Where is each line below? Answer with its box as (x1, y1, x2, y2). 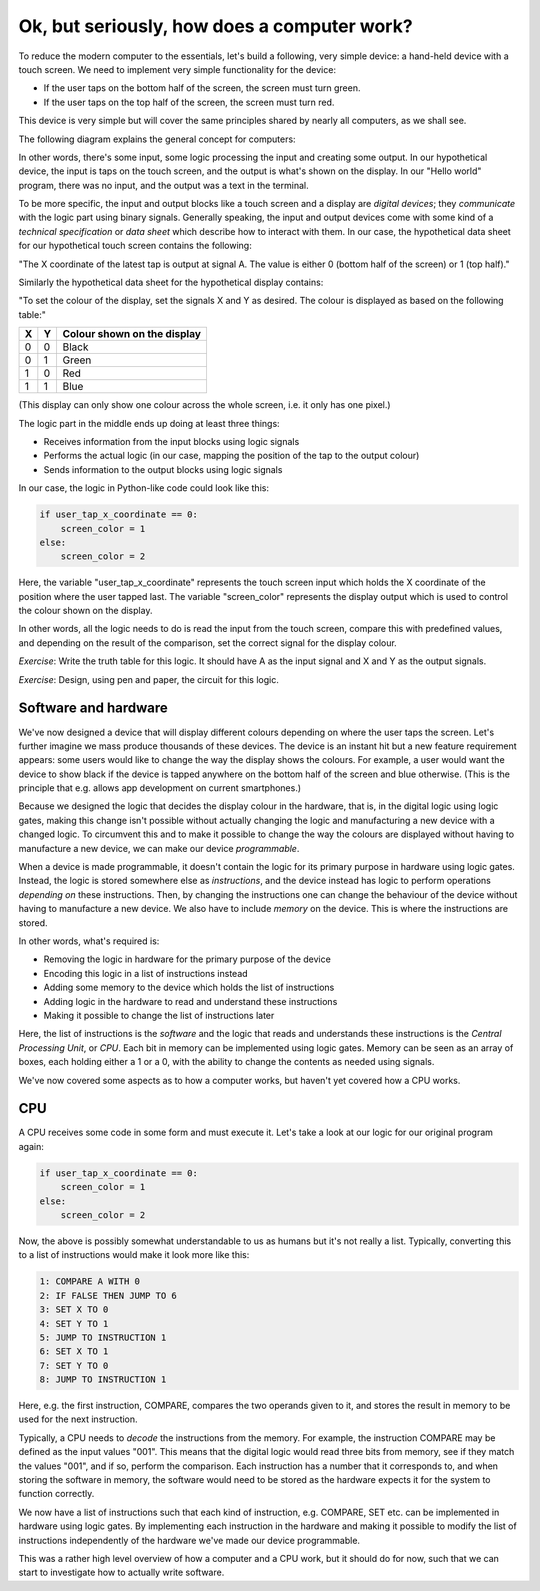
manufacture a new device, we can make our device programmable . (18, 842, 300, 854)
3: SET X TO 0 (39, 1304, 109, 1315)
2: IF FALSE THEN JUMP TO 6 (39, 1290, 177, 1301)
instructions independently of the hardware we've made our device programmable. (18, 1534, 360, 1546)
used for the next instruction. (18, 1413, 139, 1425)
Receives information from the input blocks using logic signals (43, 435, 300, 447)
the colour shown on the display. (18, 605, 153, 617)
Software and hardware (18, 700, 169, 717)
